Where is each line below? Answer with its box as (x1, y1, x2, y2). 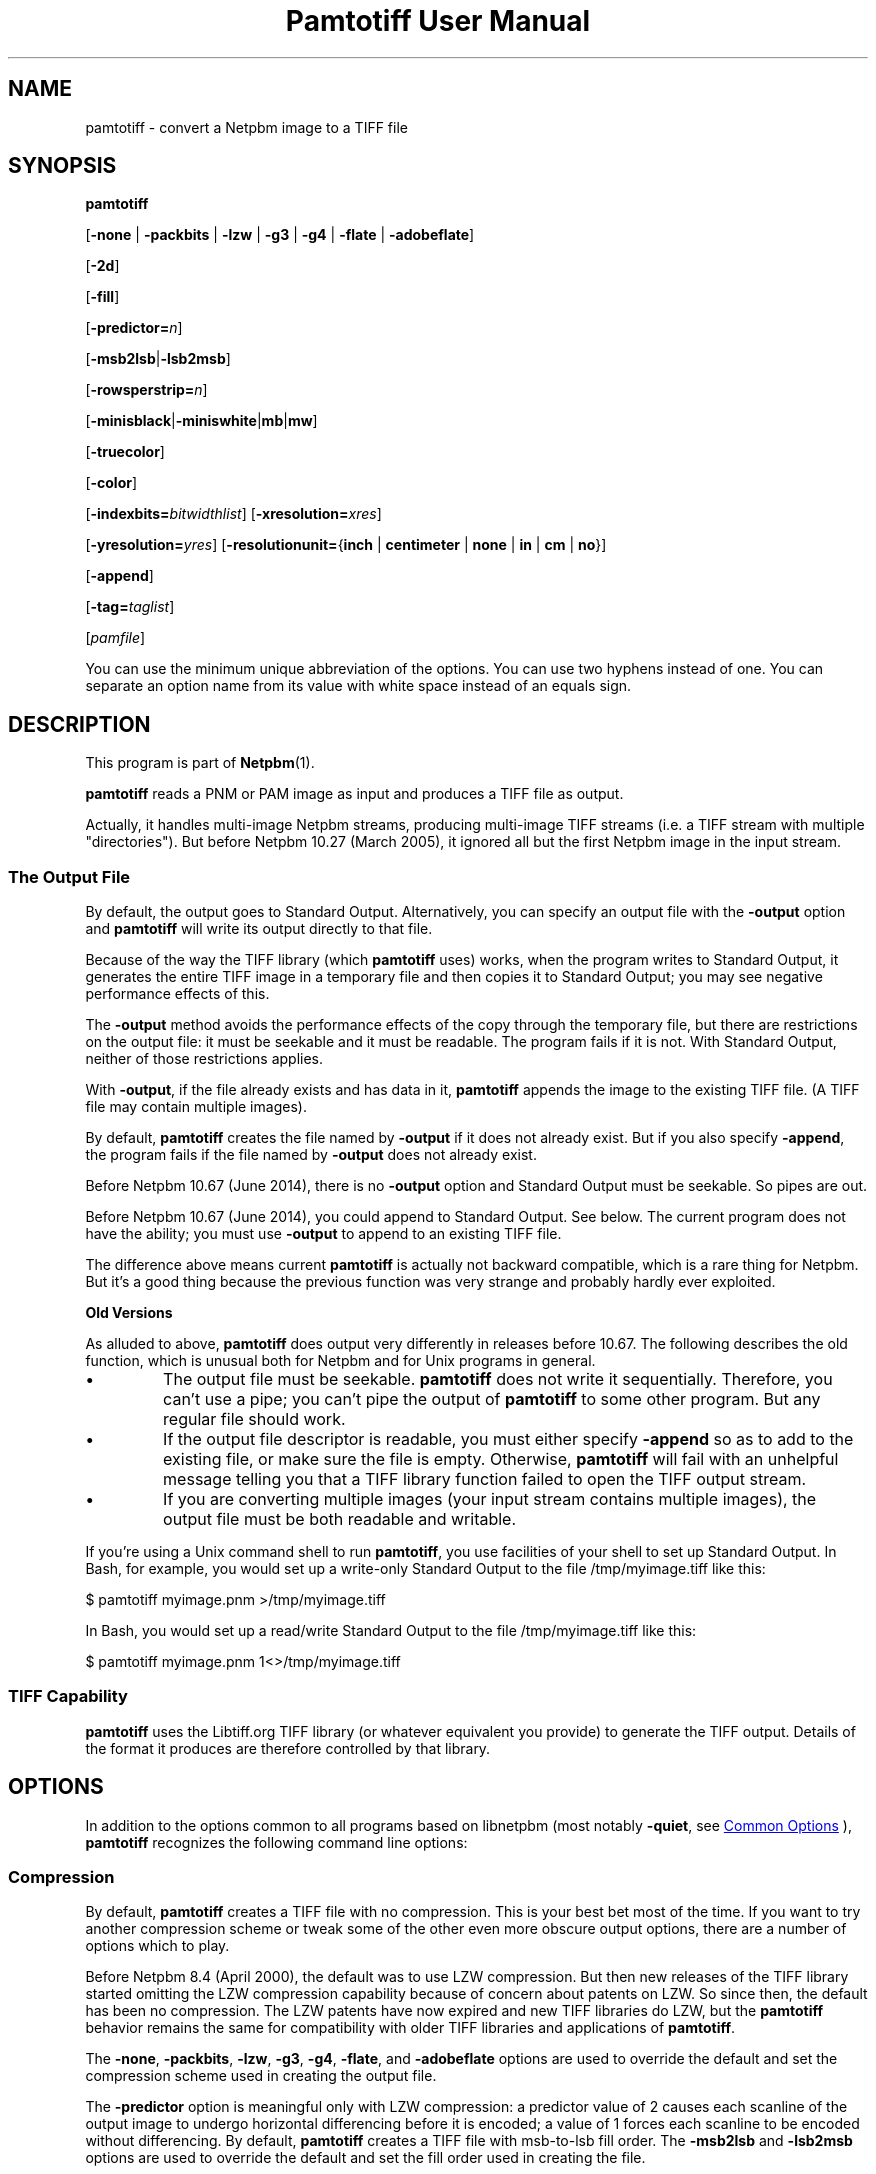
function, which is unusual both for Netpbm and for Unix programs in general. (85, 1352, 596, 1370)
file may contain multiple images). (85, 1098, 307, 1116)
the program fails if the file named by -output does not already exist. (85, 1146, 537, 1164)
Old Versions (85, 1304, 173, 1322)
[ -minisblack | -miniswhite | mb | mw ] (85, 412, 318, 430)
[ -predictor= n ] (85, 319, 183, 337)
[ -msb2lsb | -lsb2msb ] (85, 350, 231, 368)
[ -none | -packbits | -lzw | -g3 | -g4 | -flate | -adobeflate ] (85, 226, 475, 244)
